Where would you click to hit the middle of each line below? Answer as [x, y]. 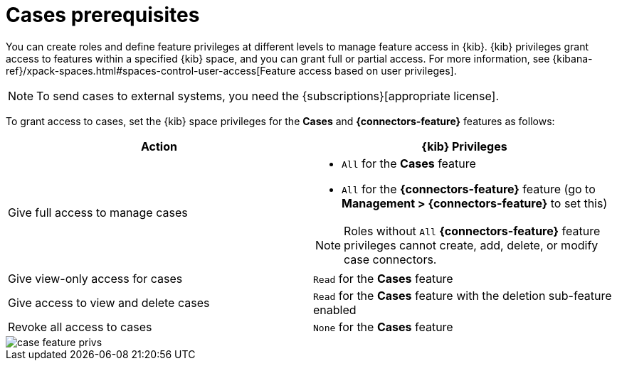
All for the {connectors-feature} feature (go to [469, 189]
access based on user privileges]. [378, 70]
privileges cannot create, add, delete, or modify [471, 245]
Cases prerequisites [103, 15]
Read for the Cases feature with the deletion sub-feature [463, 295]
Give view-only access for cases [95, 278]
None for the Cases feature [383, 327]
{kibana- [573, 58]
